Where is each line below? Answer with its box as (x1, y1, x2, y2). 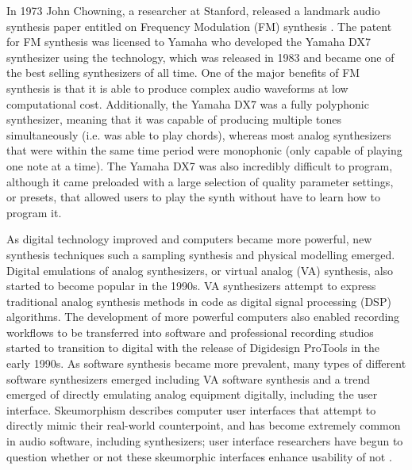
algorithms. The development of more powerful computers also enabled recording (6, 308, 400, 325)
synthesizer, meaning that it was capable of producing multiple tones (6, 111, 341, 128)
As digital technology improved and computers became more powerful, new (6, 231, 372, 247)
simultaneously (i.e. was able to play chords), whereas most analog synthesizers (6, 126, 391, 143)
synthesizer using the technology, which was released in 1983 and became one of (6, 48, 395, 65)
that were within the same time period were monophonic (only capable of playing (6, 142, 402, 159)
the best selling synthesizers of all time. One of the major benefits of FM (6, 64, 360, 81)
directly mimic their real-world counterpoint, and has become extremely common (6, 417, 401, 434)
